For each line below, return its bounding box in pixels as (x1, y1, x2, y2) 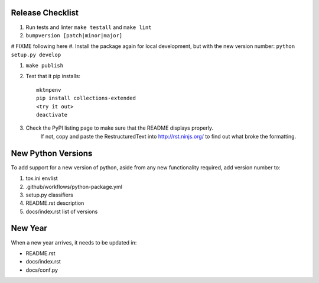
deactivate (36, 111, 68, 118)
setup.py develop (11, 51, 61, 58)
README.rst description (25, 200, 84, 207)
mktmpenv (36, 86, 61, 93)
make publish (25, 62, 64, 69)
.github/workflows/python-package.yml (25, 183, 122, 190)
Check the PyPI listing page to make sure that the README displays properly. (25, 124, 214, 131)
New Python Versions (11, 148, 93, 158)
